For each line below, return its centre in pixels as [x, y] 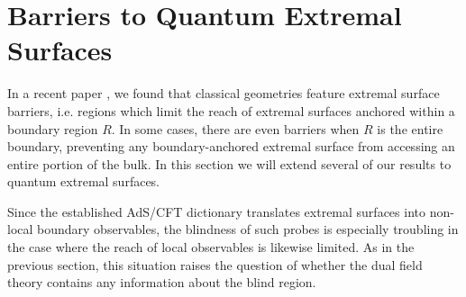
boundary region [53, 128]
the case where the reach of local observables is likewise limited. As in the [211, 247]
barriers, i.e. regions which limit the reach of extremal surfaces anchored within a [231, 110]
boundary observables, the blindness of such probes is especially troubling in [248, 229]
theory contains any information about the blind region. [162, 282]
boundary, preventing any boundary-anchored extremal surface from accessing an [231, 146]
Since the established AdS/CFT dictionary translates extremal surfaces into [216, 211]
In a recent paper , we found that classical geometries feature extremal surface [224, 93]
